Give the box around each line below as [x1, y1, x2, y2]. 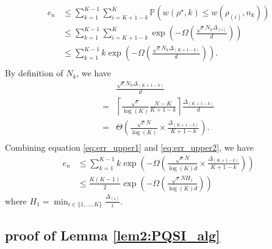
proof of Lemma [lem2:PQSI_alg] [5, 225, 220, 244]
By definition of [5, 67, 63, 79]
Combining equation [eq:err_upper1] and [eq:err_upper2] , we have [5, 141, 254, 154]
